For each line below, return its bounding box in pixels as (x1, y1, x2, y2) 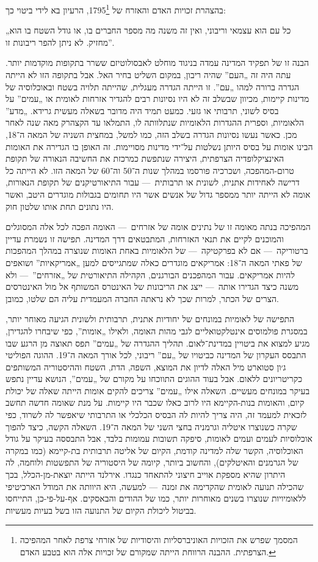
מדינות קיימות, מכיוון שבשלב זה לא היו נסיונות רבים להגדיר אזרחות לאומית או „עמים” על (5, 92, 309, 105)
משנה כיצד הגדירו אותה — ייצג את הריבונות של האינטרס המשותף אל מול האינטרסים (5, 280, 299, 293)
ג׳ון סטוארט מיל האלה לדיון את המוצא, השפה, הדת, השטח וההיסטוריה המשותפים (5, 360, 286, 373)
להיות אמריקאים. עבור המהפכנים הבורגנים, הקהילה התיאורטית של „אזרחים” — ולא (5, 268, 295, 281)
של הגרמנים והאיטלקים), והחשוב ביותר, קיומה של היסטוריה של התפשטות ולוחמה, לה (5, 456, 298, 469)
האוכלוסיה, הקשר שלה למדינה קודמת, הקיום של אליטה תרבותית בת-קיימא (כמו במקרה (5, 444, 303, 456)
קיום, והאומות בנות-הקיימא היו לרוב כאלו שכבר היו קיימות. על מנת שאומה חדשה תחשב (5, 396, 305, 409)
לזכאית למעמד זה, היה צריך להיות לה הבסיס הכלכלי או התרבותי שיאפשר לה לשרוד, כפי (5, 408, 307, 421)
